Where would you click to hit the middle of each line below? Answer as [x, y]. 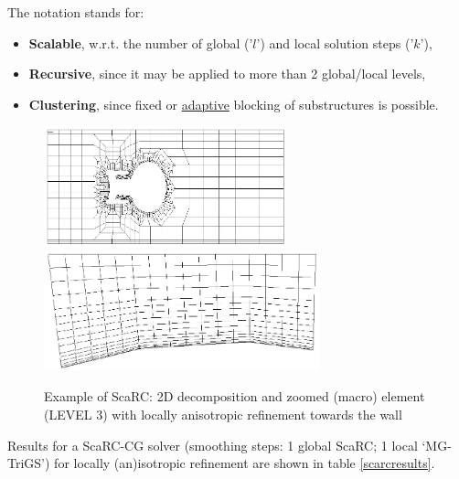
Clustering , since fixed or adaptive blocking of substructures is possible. [234, 104]
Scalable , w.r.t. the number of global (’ [141, 43]
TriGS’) [29, 463]
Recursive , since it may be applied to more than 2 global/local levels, [227, 74]
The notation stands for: [76, 12]
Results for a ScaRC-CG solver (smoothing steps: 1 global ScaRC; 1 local [213, 445]
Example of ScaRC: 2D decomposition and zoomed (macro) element [235, 396]
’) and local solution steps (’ [335, 43]
